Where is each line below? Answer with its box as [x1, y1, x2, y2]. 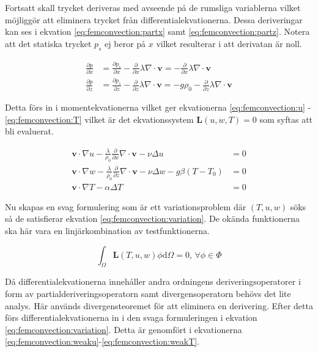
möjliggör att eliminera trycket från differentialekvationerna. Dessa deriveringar [5, 13, 303, 26]
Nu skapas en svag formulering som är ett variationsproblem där [5, 200, 246, 213]
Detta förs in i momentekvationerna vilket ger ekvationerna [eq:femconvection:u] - [5, 101, 311, 114]
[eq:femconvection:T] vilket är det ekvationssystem [5, 112, 194, 125]
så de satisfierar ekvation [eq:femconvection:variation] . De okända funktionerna [5, 212, 300, 225]
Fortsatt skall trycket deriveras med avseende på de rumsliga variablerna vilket [5, 1, 301, 13]
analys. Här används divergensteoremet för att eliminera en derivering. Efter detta [5, 299, 313, 312]
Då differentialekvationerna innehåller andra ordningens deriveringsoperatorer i [5, 275, 301, 288]
